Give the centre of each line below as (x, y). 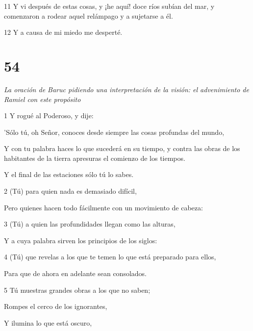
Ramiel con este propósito (42, 99)
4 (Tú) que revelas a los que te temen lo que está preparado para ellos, (110, 257)
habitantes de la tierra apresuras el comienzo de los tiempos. (95, 158)
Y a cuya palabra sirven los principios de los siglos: (81, 240)
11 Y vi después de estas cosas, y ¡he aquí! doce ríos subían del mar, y (109, 6)
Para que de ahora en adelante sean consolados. (75, 273)
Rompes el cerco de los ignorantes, (56, 306)
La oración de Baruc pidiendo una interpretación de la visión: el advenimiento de (126, 89)
